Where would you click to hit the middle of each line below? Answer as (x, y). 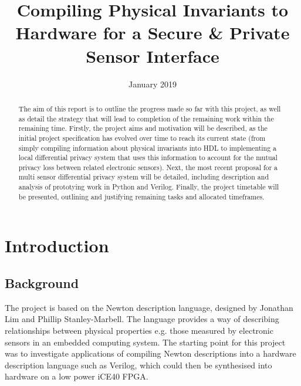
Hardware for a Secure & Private (153, 33)
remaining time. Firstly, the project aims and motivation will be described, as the (143, 128)
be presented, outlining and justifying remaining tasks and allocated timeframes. (141, 196)
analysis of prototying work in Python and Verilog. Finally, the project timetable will (149, 187)
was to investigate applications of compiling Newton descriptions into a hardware (150, 353)
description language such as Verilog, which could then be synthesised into (138, 365)
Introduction (57, 246)
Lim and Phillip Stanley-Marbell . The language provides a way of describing (142, 319)
